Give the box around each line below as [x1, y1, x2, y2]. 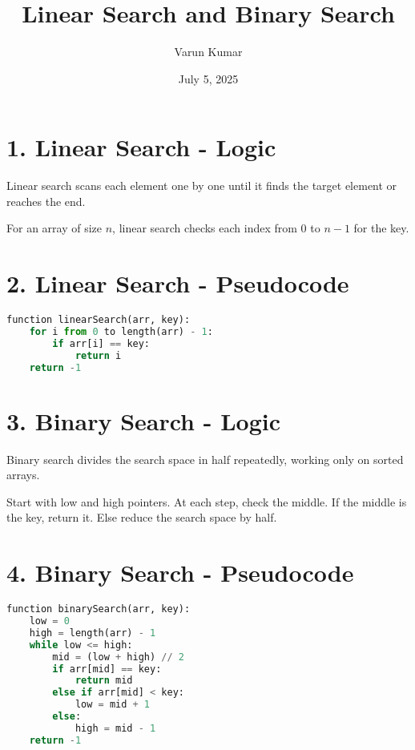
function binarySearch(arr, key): [6, 603, 191, 615]
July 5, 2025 [178, 70, 239, 87]
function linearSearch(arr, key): [6, 314, 191, 326]
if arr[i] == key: [52, 337, 151, 349]
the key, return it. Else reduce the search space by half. [6, 509, 277, 526]
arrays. [6, 466, 40, 483]
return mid [75, 675, 133, 687]
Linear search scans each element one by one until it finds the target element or [6, 177, 397, 194]
